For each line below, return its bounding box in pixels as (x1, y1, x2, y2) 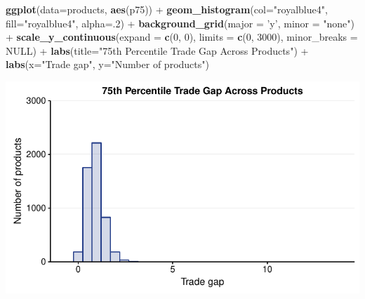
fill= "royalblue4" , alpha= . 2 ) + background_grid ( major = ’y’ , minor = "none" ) (6, 15, 354, 30)
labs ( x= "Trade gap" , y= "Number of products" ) (6, 57, 209, 72)
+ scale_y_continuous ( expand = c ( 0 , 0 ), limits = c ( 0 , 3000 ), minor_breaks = (6, 29, 358, 44)
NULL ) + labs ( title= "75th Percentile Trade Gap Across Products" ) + (6, 43, 309, 58)
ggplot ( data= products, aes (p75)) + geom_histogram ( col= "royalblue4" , (6, 2, 328, 16)
